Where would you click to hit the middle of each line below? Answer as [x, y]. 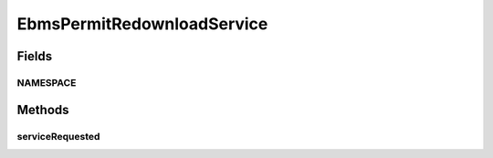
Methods [43, 110]
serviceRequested [58, 136]
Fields [35, 56]
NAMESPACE [47, 82]
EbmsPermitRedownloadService [142, 24]
